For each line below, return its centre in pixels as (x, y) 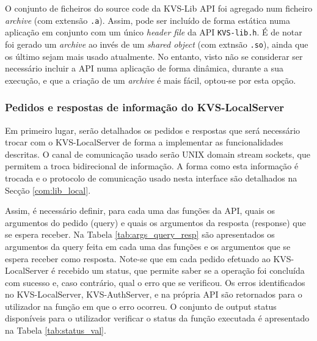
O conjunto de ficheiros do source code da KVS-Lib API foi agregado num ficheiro (159, 8)
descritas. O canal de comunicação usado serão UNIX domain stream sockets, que (158, 154)
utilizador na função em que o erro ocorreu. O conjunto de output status (141, 306)
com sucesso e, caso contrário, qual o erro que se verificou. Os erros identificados (155, 282)
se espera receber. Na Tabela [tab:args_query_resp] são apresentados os (140, 234)
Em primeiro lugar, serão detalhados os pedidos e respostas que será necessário (153, 130)
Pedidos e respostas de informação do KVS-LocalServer (145, 107)
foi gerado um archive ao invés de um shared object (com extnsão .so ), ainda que (157, 44)
